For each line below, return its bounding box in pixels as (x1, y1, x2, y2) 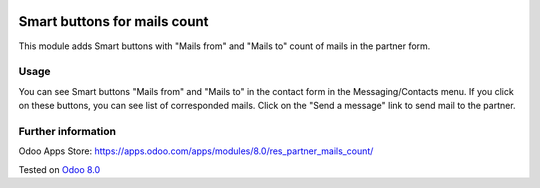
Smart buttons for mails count (18, 13, 209, 30)
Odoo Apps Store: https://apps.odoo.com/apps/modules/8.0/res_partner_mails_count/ (18, 145, 374, 157)
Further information (18, 124, 117, 138)
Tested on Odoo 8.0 (18, 163, 101, 175)
